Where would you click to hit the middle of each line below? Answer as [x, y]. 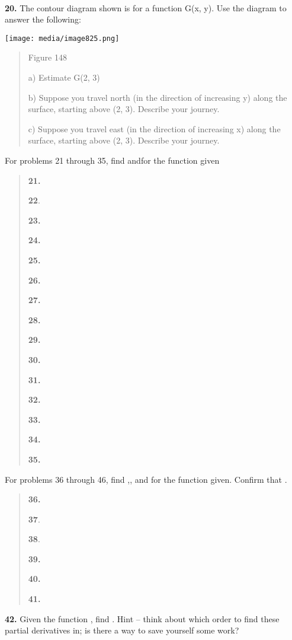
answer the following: [43, 19]
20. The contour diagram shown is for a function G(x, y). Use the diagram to [146, 7]
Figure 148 [47, 57]
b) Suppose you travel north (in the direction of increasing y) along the [158, 97]
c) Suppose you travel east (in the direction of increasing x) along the [154, 128]
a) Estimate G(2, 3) [64, 77]
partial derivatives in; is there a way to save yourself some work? [122, 630]
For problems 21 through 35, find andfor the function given [112, 160]
